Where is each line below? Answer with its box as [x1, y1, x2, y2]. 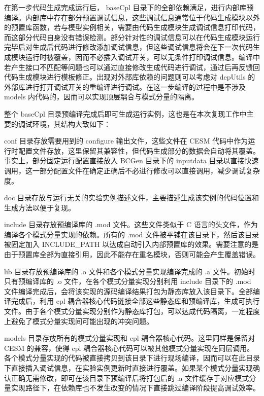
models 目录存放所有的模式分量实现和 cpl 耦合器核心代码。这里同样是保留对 [4, 333, 255, 343]
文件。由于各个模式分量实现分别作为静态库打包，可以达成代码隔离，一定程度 [4, 306, 260, 316]
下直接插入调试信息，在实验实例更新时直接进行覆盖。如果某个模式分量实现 [4, 363, 253, 373]
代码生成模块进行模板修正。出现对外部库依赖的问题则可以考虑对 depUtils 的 [4, 71, 255, 82]
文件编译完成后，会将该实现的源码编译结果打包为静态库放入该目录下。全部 [4, 285, 253, 296]
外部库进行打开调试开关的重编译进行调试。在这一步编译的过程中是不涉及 [4, 81, 246, 92]
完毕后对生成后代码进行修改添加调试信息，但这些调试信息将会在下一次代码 [4, 42, 253, 52]
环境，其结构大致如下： [32, 118, 111, 129]
